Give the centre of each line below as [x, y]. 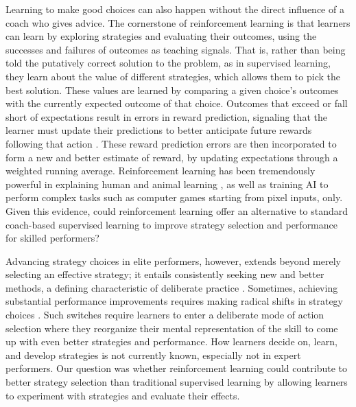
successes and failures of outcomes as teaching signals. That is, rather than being [176, 49]
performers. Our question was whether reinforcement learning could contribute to [176, 368]
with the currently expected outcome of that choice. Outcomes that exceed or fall [177, 103]
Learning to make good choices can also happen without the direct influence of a [175, 9]
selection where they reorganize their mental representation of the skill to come [172, 328]
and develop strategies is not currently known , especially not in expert [153, 354]
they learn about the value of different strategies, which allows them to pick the [173, 76]
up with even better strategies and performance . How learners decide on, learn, [171, 341]
